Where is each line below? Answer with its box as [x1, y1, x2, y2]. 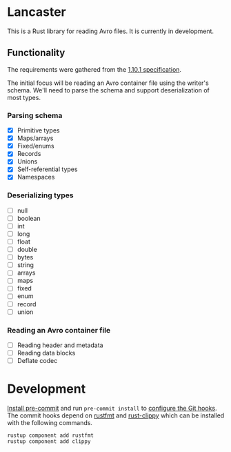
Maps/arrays [17, 134, 54, 142]
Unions [17, 157, 38, 166]
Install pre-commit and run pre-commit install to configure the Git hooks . [7, 404, 217, 413]
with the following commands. [7, 419, 93, 427]
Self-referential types [17, 165, 78, 173]
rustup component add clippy [7, 438, 91, 445]
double [17, 246, 38, 254]
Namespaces [17, 173, 55, 181]
